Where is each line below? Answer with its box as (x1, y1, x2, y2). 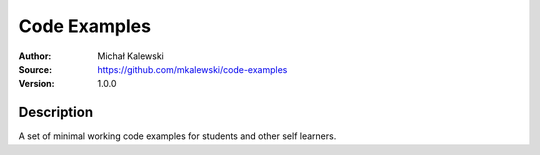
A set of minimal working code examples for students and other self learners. (18, 130, 337, 142)
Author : (18, 50, 52, 62)
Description (18, 104, 94, 121)
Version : (18, 78, 55, 90)
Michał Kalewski (97, 50, 164, 62)
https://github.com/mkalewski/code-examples (97, 63, 288, 75)
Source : (18, 63, 53, 75)
